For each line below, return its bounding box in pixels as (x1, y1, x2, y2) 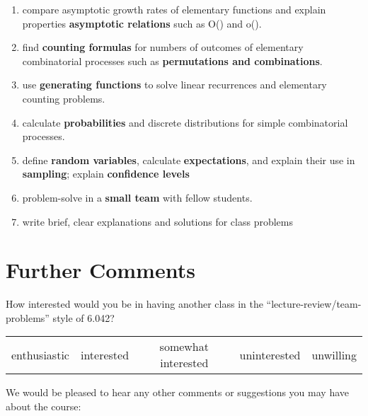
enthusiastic (11, 346, 69, 363)
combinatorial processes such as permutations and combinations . (22, 53, 323, 68)
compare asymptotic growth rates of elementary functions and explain (22, 2, 326, 16)
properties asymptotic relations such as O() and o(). (22, 16, 262, 30)
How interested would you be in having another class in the (6, 296, 263, 311)
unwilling (311, 346, 357, 363)
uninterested (239, 346, 301, 363)
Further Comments (6, 255, 195, 284)
